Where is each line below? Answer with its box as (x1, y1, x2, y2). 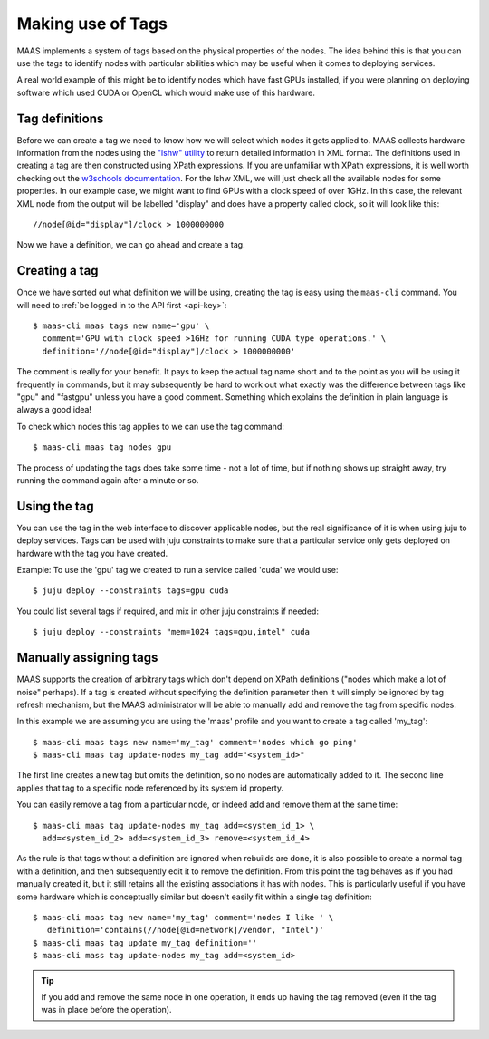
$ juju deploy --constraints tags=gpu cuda (33, 586, 229, 596)
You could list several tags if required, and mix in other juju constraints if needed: (16, 606, 319, 617)
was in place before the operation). (41, 1005, 172, 1015)
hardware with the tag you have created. (16, 548, 168, 558)
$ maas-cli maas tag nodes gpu (33, 442, 172, 452)
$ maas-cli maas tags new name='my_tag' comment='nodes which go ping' (33, 737, 358, 747)
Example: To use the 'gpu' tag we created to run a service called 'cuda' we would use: (16, 565, 339, 576)
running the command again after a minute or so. (16, 474, 199, 485)
